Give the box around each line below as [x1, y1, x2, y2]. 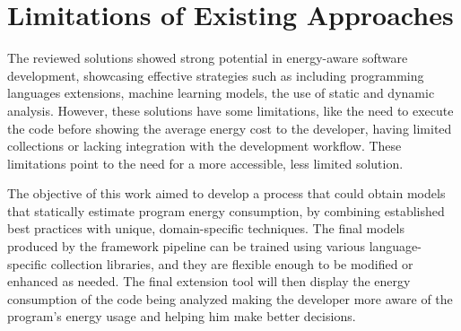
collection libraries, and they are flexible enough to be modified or [50, 254, 413, 273]
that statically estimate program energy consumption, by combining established [7, 201, 445, 220]
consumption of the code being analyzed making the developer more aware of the [7, 289, 453, 308]
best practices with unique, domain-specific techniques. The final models [7, 219, 404, 238]
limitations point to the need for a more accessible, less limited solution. [7, 153, 404, 172]
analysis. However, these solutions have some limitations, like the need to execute [7, 100, 454, 119]
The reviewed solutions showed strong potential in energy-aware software [7, 48, 408, 67]
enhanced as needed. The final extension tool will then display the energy [7, 272, 411, 291]
